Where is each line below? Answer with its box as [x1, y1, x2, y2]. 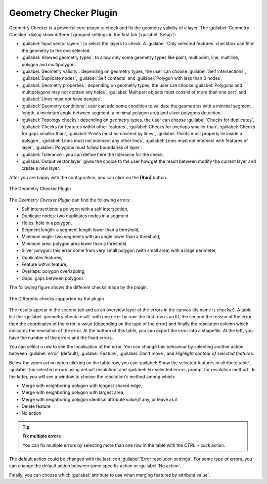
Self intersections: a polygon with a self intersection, [21, 206, 129, 212]
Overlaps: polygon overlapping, [21, 268, 86, 274]
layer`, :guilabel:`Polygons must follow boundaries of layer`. [21, 145, 142, 150]
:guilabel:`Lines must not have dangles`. [21, 96, 103, 102]
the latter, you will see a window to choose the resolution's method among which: [9, 374, 176, 380]
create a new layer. [21, 165, 60, 171]
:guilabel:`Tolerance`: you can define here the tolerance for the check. [21, 151, 164, 157]
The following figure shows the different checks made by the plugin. [9, 285, 148, 290]
